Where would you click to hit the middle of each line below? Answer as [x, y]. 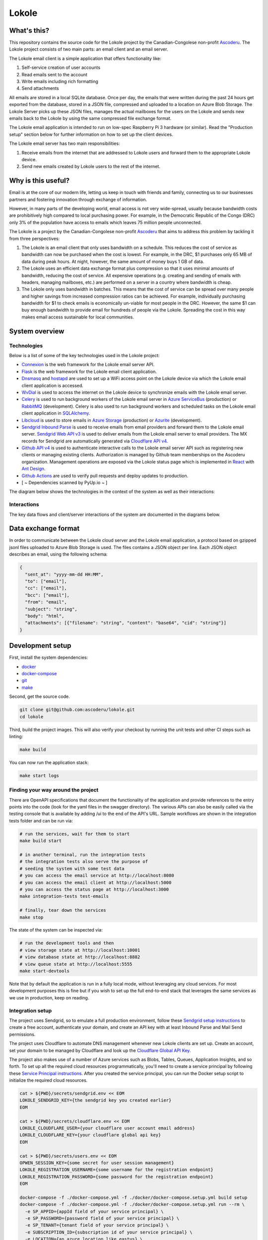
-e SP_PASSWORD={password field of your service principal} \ [102, 1218]
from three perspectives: [34, 239]
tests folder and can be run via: [41, 820]
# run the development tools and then [67, 943]
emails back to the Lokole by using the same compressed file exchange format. [90, 118]
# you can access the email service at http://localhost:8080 [97, 876]
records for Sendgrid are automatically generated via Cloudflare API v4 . [95, 441]
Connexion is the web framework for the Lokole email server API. [88, 365]
